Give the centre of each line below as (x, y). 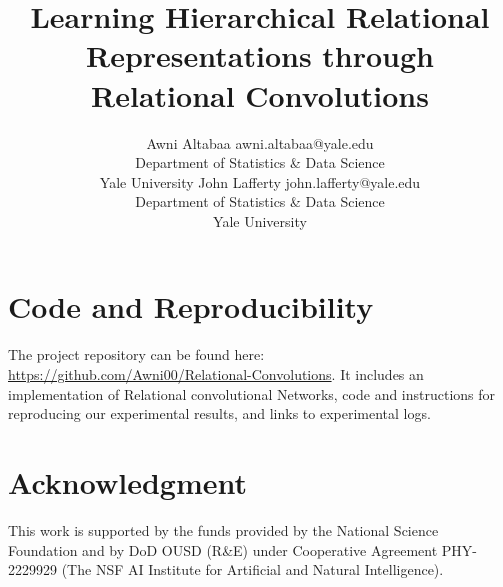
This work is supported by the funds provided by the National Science (223, 529)
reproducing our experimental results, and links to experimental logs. (219, 413)
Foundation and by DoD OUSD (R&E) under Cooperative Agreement (223, 549)
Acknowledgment (127, 481)
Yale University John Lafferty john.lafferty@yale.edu (260, 181)
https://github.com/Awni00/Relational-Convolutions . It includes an (216, 374)
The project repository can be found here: (136, 354)
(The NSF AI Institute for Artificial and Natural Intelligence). (252, 569)
